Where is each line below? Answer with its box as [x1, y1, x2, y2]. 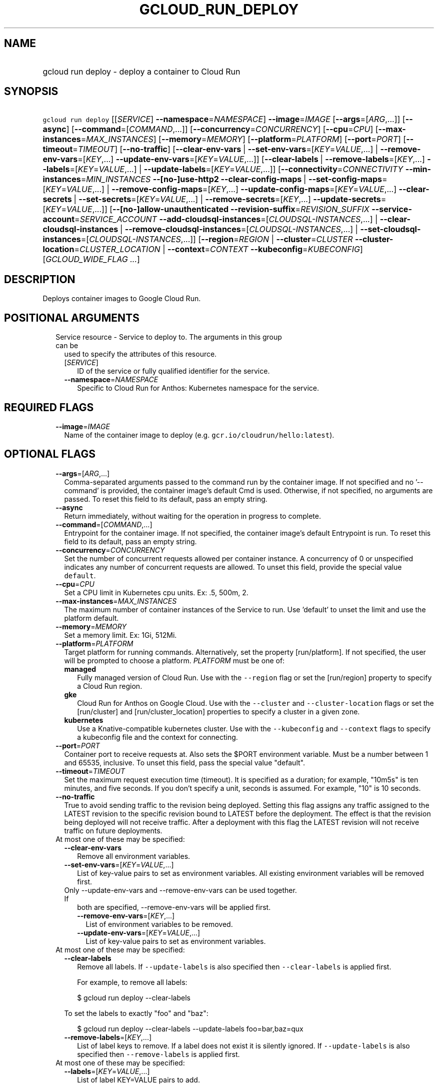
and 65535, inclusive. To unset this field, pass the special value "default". [64, 758, 305, 767]
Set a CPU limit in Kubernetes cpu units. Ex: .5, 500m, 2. [64, 588, 248, 597]
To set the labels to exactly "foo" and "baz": [64, 1008, 208, 1017]
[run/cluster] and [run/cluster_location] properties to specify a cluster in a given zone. [77, 707, 360, 716]
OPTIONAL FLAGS [4, 448, 95, 461]
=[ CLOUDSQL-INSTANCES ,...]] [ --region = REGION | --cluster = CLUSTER [80, 234, 353, 245]
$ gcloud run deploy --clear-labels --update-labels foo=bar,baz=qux [77, 1024, 303, 1033]
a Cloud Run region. [77, 681, 142, 690]
